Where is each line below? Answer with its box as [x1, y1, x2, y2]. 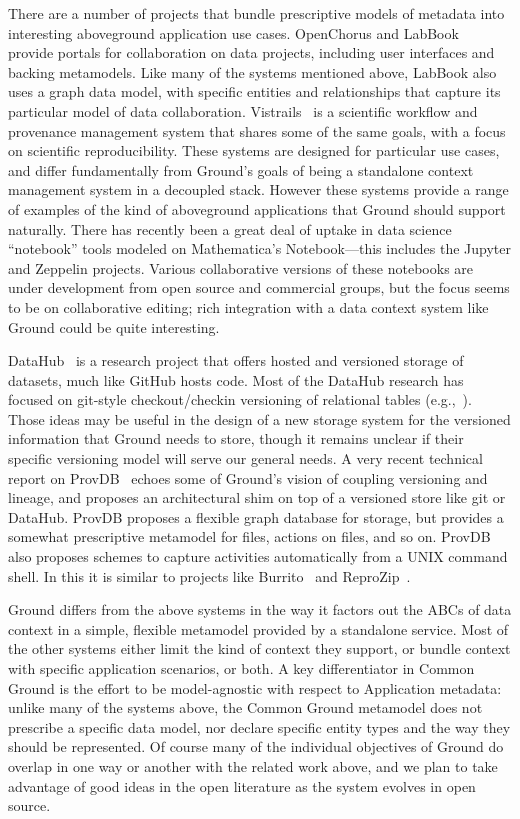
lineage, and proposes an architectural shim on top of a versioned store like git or [8, 487, 506, 508]
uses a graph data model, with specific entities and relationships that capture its [8, 81, 501, 102]
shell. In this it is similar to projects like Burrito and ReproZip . [8, 565, 411, 586]
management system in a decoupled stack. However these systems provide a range [8, 179, 509, 200]
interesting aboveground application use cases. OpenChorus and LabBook [8, 22, 459, 43]
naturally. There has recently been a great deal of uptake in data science [8, 218, 452, 239]
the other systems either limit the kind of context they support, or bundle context [8, 638, 511, 659]
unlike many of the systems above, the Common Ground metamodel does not [8, 697, 483, 718]
